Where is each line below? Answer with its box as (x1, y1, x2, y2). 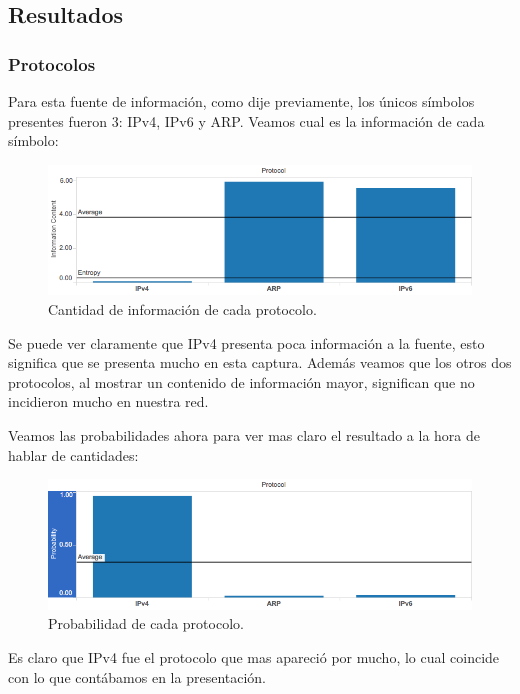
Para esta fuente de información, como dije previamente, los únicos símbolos (8, 91, 475, 111)
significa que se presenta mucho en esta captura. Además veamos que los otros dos (8, 352, 512, 373)
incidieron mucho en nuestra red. (8, 391, 209, 412)
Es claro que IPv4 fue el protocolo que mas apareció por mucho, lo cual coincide (8, 646, 500, 667)
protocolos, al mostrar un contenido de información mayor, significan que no (8, 371, 475, 392)
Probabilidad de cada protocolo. (48, 613, 244, 634)
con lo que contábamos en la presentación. (8, 666, 267, 687)
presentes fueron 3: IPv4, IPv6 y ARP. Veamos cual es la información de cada (8, 110, 485, 131)
